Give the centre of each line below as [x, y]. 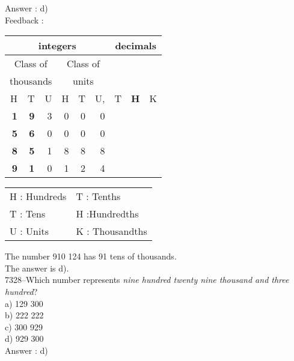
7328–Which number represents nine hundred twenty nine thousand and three [147, 280]
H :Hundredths [107, 214]
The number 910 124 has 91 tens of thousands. [91, 256]
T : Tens [28, 214]
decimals [136, 46]
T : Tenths [98, 196]
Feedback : [24, 20]
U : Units [29, 231]
